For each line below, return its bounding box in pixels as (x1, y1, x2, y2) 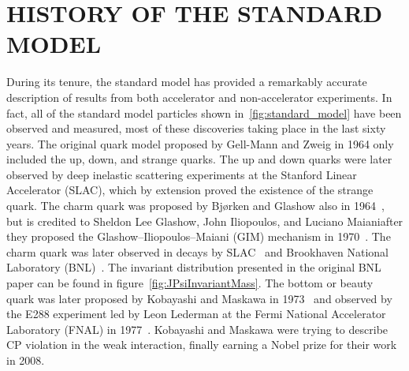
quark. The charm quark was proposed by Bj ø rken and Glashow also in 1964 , (6, 197, 385, 214)
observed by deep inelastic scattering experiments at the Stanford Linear (6, 166, 357, 182)
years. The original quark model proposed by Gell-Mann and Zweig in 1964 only (6, 135, 394, 152)
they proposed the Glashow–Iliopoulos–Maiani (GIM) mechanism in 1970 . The (6, 228, 391, 245)
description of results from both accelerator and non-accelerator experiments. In (6, 88, 392, 105)
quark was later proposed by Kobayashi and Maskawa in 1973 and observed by (6, 290, 392, 306)
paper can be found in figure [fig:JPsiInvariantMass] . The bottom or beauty (6, 275, 374, 291)
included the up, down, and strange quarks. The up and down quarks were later (6, 151, 392, 167)
